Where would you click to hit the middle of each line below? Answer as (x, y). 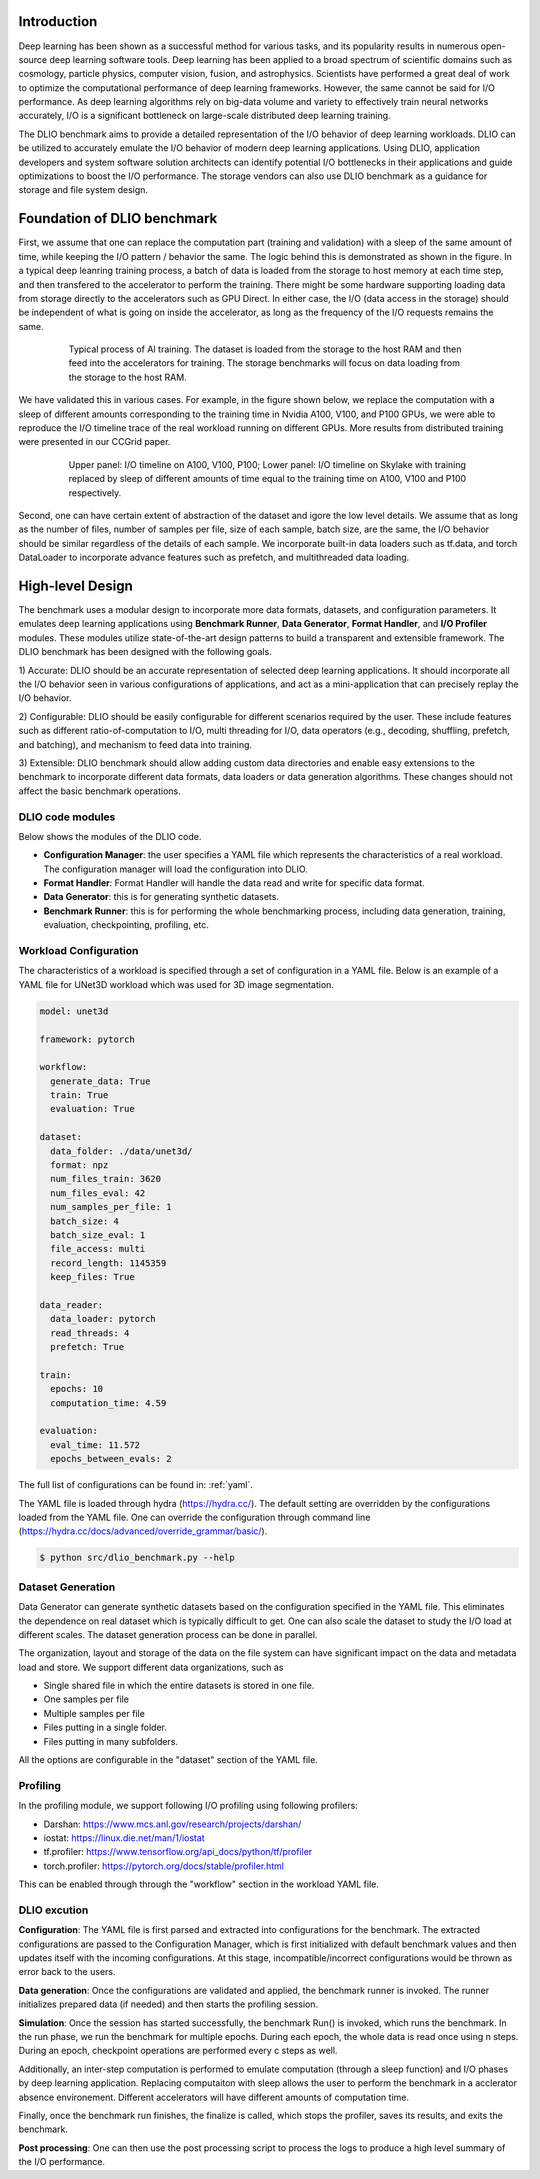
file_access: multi (98, 1249)
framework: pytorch (87, 1039)
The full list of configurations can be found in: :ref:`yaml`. (136, 1485)
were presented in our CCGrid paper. (94, 442)
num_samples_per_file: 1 (111, 1207)
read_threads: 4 (90, 1333)
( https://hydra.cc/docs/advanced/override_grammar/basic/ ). (143, 1531)
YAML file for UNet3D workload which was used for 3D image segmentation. (176, 984)
